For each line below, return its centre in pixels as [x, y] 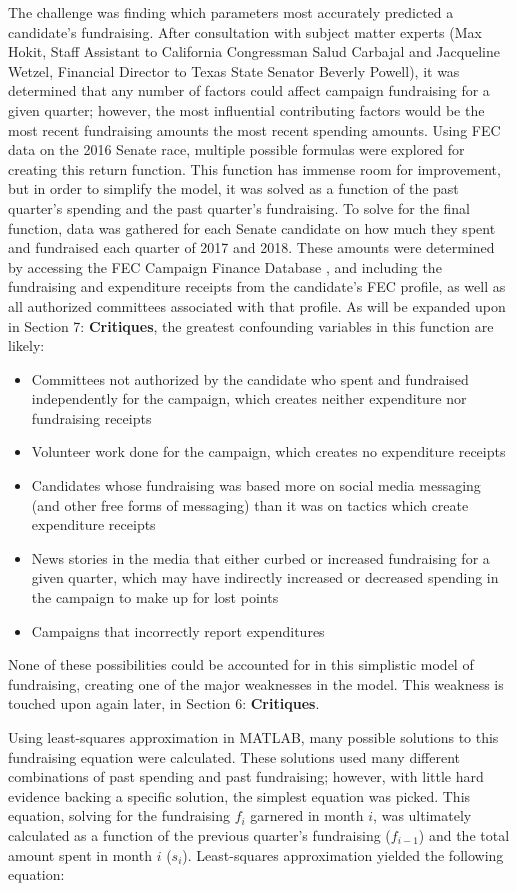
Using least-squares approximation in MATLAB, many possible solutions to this [253, 737]
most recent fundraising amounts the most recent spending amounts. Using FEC [254, 129]
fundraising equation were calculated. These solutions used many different [234, 756]
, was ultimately [422, 815]
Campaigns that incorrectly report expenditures [178, 630]
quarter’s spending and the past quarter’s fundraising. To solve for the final [239, 207]
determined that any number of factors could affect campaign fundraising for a [249, 90]
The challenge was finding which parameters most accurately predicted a [231, 12]
